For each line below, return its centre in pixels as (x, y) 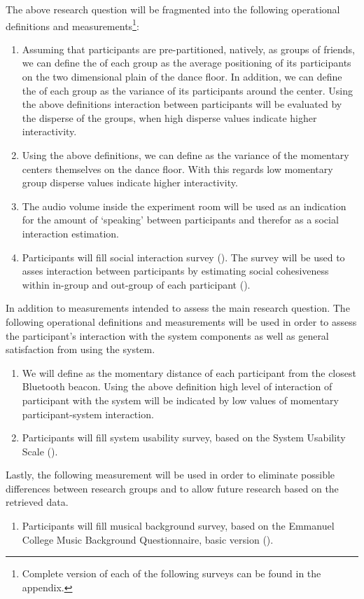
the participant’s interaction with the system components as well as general (167, 335)
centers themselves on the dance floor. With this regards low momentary (177, 168)
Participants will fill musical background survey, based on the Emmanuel (178, 526)
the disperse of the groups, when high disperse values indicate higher (169, 117)
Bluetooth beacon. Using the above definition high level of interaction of (177, 386)
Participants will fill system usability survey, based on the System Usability (184, 438)
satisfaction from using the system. (80, 349)
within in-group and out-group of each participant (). (136, 284)
